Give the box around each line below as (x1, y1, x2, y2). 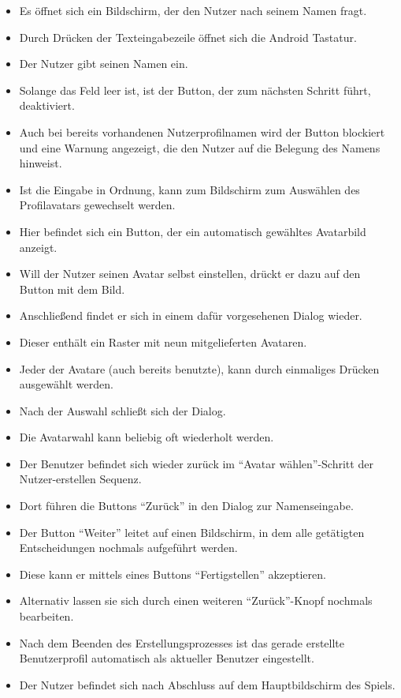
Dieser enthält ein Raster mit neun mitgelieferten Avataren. (19, 333, 307, 350)
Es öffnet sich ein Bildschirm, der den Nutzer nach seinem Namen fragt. (19, 2, 367, 18)
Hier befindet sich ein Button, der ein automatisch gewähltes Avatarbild (19, 223, 366, 239)
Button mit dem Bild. (19, 280, 125, 297)
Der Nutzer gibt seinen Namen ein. (19, 55, 188, 72)
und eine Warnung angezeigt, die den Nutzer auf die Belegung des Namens (19, 139, 381, 156)
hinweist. (19, 155, 62, 171)
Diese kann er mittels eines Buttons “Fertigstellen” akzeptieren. (19, 565, 326, 582)
